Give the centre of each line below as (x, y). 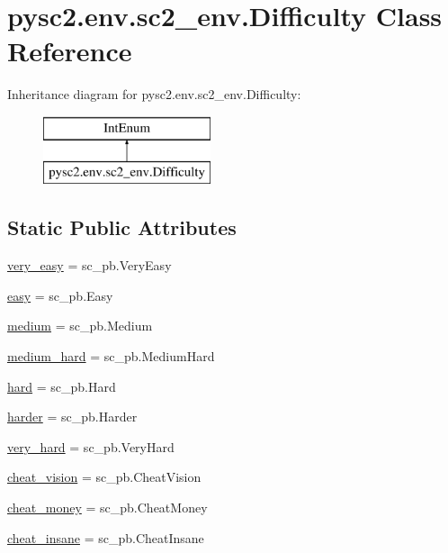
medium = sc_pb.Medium (80, 326)
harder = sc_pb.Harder (72, 417)
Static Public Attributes (122, 227)
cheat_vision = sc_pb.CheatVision (104, 477)
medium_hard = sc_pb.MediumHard (111, 356)
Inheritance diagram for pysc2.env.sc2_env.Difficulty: (154, 94)
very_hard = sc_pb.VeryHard (91, 446)
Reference (70, 51)
